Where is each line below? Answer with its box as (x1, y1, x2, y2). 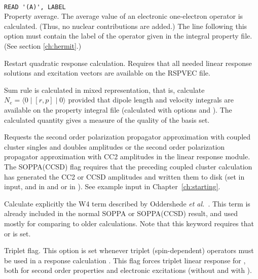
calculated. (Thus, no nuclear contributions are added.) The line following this (4, 20, 247, 31)
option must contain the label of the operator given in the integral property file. (4, 30, 252, 41)
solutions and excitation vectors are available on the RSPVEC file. (4, 67, 210, 78)
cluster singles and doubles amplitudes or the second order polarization (4, 141, 225, 152)
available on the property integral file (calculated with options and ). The (4, 104, 232, 115)
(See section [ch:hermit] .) (4, 41, 82, 51)
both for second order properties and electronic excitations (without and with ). (4, 265, 252, 275)
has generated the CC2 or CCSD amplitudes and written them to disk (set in (4, 171, 245, 182)
